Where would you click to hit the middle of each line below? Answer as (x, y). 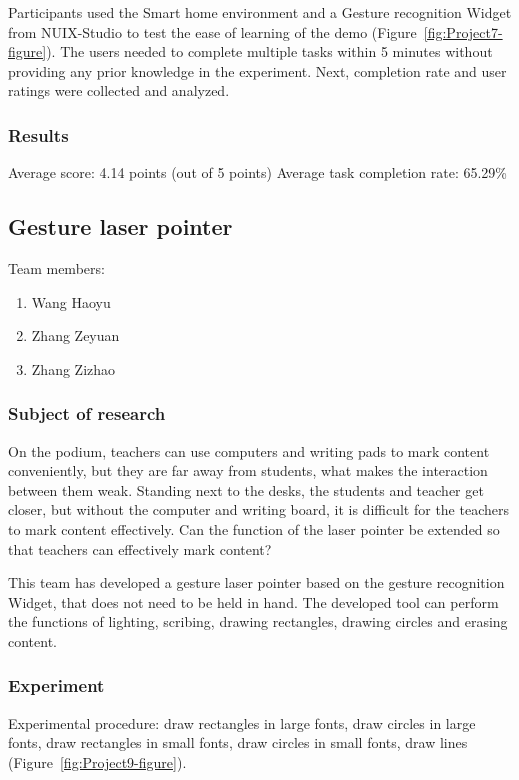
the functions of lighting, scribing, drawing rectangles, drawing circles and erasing (258, 621)
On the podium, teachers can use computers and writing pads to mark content (249, 450)
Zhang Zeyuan (75, 335)
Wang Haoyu (71, 301)
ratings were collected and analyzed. (119, 90)
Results (38, 134)
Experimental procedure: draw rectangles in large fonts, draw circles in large (242, 722)
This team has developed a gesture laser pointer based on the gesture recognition (256, 582)
